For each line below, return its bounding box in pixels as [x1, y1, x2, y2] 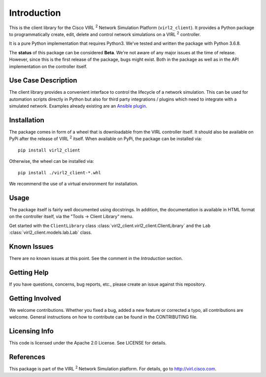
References [9, 353, 45, 361]
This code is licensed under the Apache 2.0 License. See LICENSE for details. [9, 340, 167, 346]
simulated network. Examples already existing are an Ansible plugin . [9, 103, 147, 109]
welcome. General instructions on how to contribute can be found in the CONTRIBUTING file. [9, 314, 198, 320]
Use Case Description [9, 76, 77, 85]
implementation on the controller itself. [9, 63, 88, 69]
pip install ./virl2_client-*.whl [18, 170, 101, 175]
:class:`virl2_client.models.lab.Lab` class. [9, 229, 92, 235]
